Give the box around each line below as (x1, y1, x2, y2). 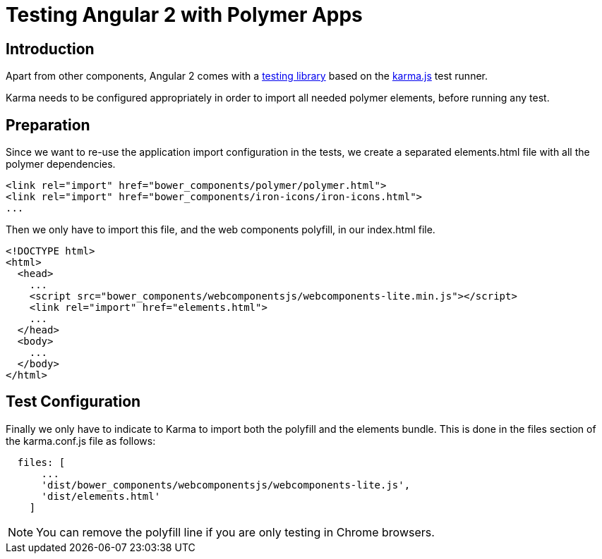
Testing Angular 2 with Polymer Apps (6, 3, 363, 27)
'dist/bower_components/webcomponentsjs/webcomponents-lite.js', (41, 479, 411, 491)
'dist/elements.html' (41, 490, 161, 502)
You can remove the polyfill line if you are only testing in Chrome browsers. (36, 524, 435, 539)
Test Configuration (6, 393, 141, 411)
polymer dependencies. (6, 158, 116, 171)
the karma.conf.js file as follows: (6, 434, 156, 447)
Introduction (6, 39, 95, 58)
